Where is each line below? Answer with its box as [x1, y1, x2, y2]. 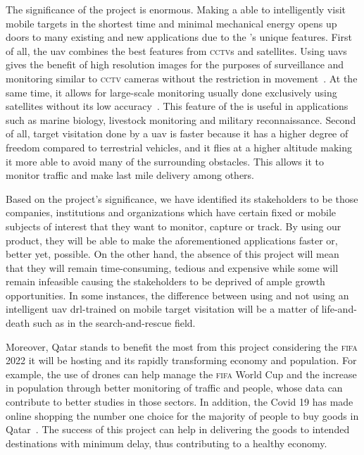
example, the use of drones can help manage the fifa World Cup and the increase [6, 366, 357, 381]
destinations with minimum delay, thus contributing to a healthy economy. [6, 435, 327, 450]
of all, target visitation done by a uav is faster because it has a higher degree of [6, 126, 349, 141]
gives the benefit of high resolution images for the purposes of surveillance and [6, 57, 344, 72]
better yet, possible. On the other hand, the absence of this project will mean [6, 247, 339, 261]
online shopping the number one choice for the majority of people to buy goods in [6, 408, 359, 423]
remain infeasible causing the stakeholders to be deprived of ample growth [6, 274, 325, 289]
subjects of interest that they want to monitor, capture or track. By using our [6, 218, 341, 233]
